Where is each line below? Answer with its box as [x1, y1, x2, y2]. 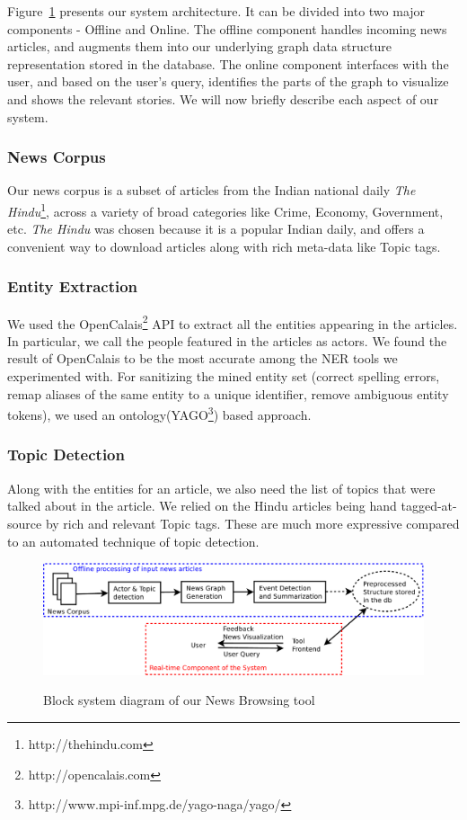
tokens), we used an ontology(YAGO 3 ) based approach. [7, 403, 312, 423]
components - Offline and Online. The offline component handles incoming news [7, 19, 447, 38]
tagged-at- [401, 496, 457, 515]
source [7, 513, 42, 532]
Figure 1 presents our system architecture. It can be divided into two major [7, 2, 426, 20]
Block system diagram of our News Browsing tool [43, 691, 315, 709]
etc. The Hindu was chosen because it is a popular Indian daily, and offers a [7, 219, 425, 238]
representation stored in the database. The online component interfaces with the [7, 54, 449, 73]
